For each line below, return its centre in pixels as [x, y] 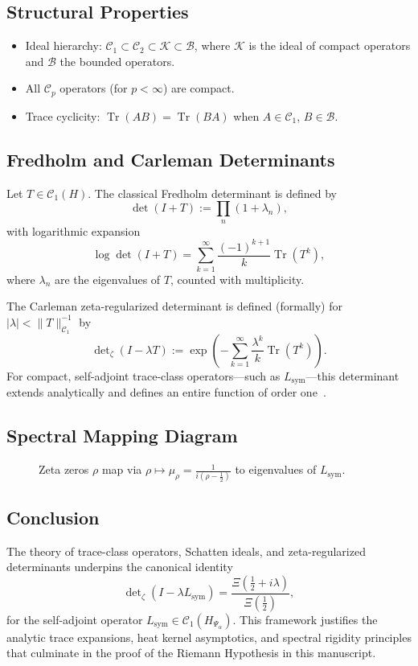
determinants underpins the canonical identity [120, 567]
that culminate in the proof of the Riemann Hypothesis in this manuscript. [191, 653]
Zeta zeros [64, 469]
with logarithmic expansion [74, 230]
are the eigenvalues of [107, 279]
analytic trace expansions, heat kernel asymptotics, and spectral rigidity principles [209, 637]
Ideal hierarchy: [64, 45]
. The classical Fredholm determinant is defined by [212, 193]
